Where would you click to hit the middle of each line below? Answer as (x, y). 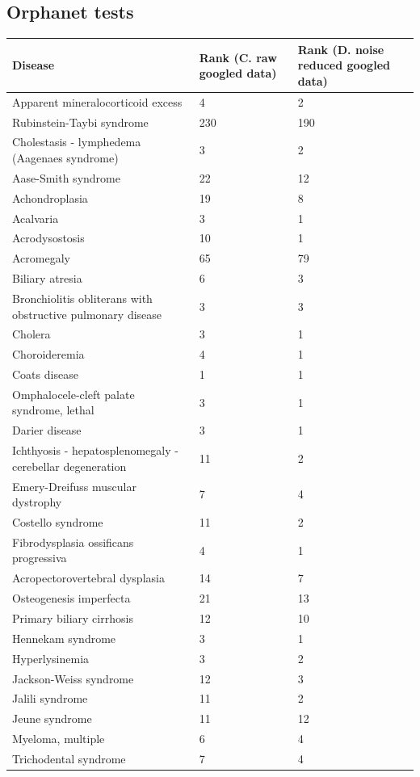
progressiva (40, 558)
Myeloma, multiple (59, 739)
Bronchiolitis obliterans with (82, 298)
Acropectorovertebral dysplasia (88, 578)
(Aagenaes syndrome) (65, 158)
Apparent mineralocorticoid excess (97, 101)
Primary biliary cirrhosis (73, 618)
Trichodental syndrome (69, 758)
